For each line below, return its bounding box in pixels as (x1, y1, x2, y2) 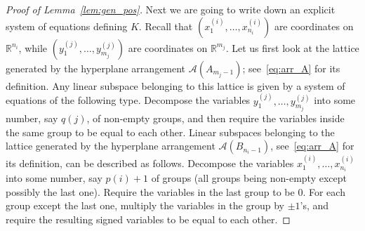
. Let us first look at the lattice (225, 40, 359, 55)
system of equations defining (6, 18, 128, 33)
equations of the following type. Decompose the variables (6, 93, 251, 107)
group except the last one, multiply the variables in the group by (6, 198, 284, 213)
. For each (303, 184, 345, 199)
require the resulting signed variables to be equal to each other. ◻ (6, 211, 291, 226)
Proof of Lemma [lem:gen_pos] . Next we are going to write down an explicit (6, 2, 336, 16)
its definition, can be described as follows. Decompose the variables (6, 156, 294, 171)
